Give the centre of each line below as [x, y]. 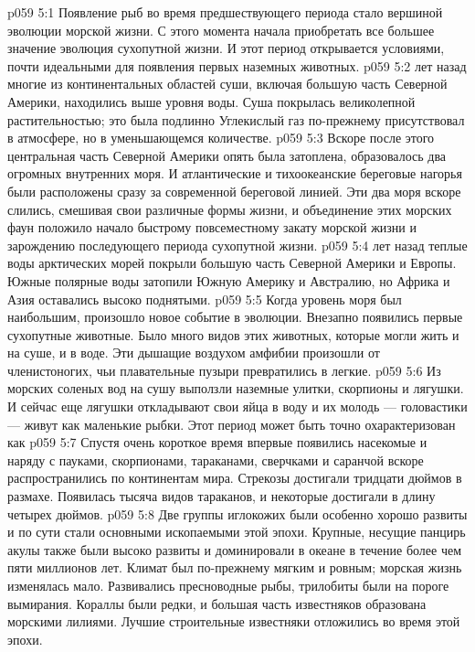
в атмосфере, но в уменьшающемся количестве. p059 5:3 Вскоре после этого [221, 138]
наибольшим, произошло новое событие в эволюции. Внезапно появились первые [235, 317]
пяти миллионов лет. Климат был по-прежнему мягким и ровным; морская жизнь [235, 567]
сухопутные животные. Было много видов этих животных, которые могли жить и [233, 334]
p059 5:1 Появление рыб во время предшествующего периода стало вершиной [225, 12]
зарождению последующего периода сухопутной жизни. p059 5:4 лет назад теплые [237, 245]
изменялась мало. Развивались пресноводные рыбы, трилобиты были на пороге [228, 585]
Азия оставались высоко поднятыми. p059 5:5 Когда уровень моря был [205, 299]
